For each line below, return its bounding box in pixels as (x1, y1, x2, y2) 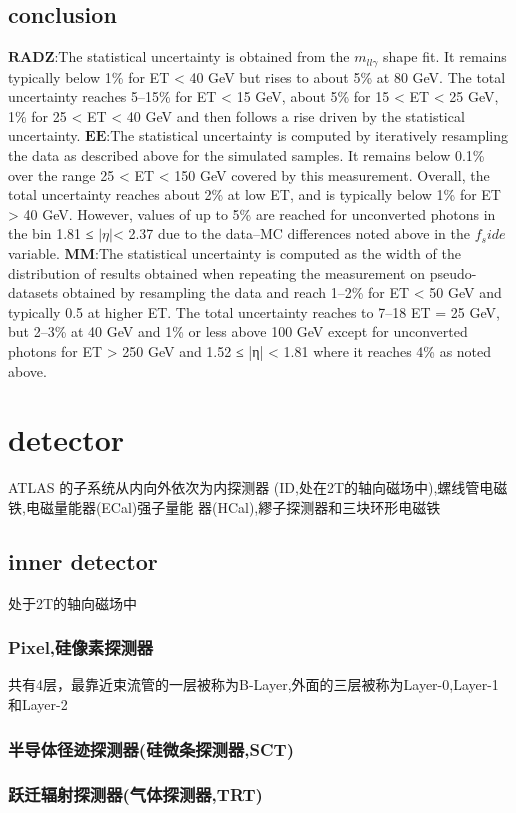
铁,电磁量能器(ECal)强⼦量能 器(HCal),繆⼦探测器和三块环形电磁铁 (8, 496, 441, 517)
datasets (8, 282, 58, 303)
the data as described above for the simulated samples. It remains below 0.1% (8, 145, 485, 166)
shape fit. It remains (382, 46, 507, 67)
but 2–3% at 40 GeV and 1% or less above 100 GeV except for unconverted (8, 321, 468, 342)
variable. (8, 243, 60, 263)
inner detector (8, 545, 158, 576)
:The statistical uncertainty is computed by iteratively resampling (106, 125, 509, 146)
